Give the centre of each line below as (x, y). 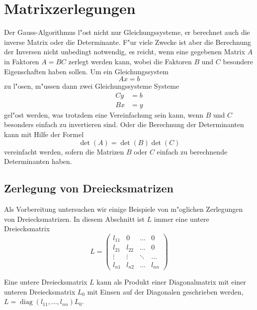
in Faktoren (22, 61)
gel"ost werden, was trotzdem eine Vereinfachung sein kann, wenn (104, 114)
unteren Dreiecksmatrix (40, 291)
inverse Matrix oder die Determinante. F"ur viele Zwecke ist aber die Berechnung (128, 42)
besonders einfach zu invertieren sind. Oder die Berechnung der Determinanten (124, 124)
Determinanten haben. (38, 161)
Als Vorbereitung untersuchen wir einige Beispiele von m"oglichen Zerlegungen (124, 209)
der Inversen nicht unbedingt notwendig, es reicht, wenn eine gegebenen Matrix (125, 52)
